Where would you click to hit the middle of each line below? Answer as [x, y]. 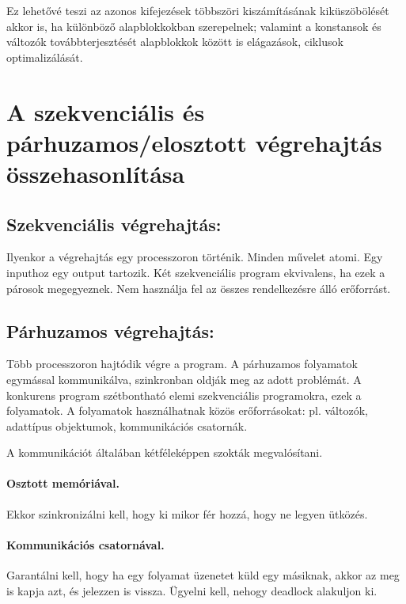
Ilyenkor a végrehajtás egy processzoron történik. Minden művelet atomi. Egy [195, 257]
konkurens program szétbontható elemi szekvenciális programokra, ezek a [184, 395]
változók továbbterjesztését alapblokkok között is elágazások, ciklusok [175, 42]
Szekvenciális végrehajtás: [114, 224]
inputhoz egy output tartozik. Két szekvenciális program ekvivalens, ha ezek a [196, 272]
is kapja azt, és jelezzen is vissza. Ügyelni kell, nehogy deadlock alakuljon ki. [192, 590]
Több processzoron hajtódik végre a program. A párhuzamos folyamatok [182, 364]
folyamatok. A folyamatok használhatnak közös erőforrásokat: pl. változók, [187, 410]
